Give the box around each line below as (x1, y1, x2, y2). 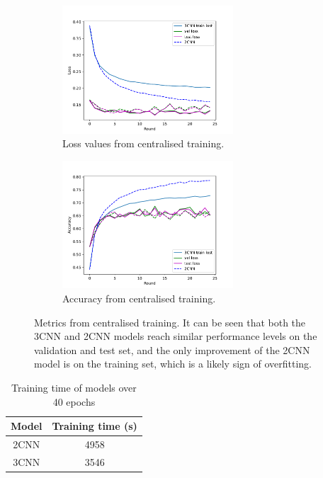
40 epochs (52, 394, 96, 409)
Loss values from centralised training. (62, 136, 225, 151)
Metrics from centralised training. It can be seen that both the (34, 314, 306, 329)
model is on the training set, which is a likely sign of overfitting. (34, 356, 312, 371)
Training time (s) (52, 419, 137, 433)
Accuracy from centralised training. (62, 290, 216, 305)
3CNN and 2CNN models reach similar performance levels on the (34, 329, 317, 343)
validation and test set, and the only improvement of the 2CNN (34, 342, 310, 357)
